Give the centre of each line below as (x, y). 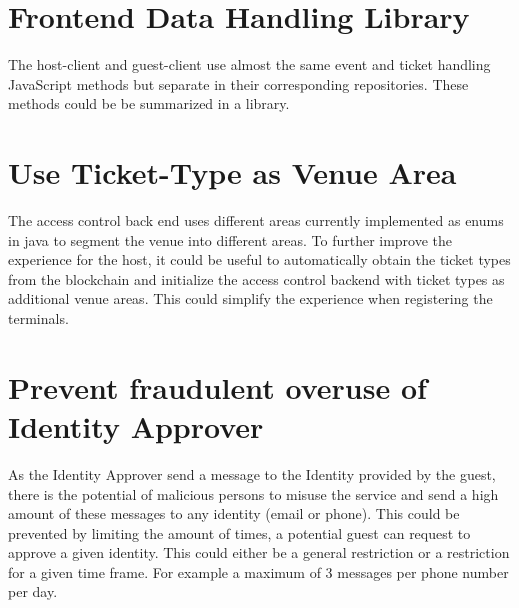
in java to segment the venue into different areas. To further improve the (230, 239)
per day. (33, 591)
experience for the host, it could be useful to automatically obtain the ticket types (259, 259)
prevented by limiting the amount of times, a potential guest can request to (239, 532)
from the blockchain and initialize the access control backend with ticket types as (256, 278)
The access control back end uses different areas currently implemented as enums (256, 220)
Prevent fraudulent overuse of (217, 386)
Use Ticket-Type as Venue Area (232, 172)
